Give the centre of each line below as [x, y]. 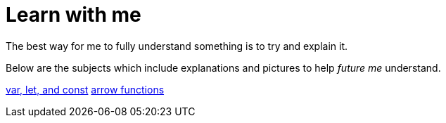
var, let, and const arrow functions [85, 89]
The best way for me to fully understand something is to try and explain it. [177, 46]
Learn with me [74, 15]
